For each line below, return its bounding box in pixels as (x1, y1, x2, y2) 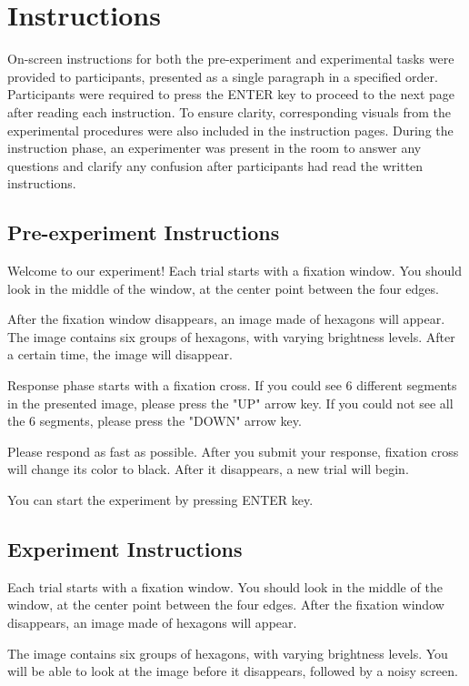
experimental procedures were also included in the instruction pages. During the (7, 120, 454, 139)
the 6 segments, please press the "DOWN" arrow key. (7, 411, 302, 430)
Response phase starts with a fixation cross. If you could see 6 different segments (7, 376, 457, 395)
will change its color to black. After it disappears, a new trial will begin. (7, 459, 409, 479)
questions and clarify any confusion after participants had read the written (7, 156, 424, 175)
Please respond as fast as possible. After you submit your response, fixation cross (7, 441, 459, 460)
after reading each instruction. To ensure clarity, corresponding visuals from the (7, 102, 452, 121)
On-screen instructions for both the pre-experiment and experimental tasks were (7, 49, 454, 68)
